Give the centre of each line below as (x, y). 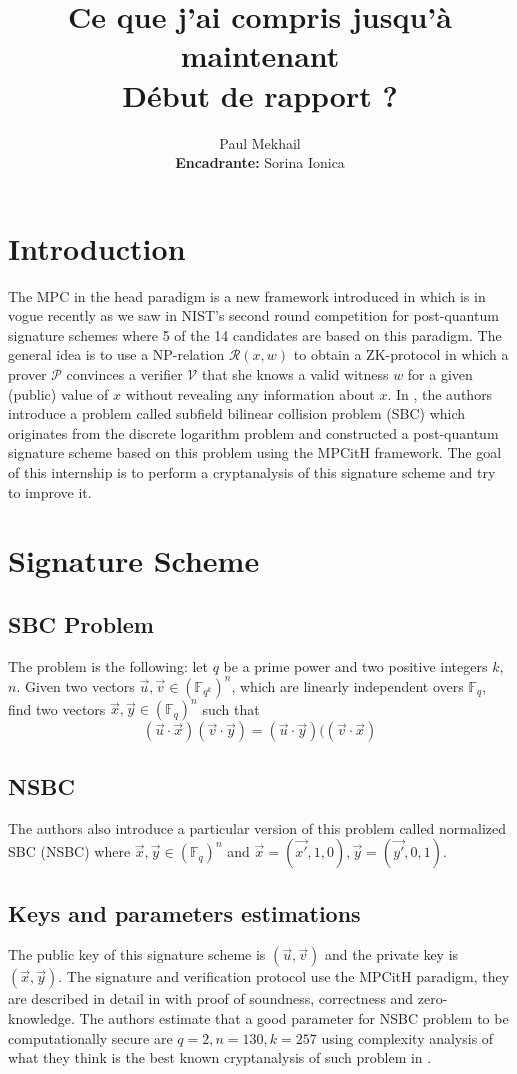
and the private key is (391, 954)
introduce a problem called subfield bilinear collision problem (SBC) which (237, 413)
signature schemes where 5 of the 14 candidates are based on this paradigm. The (255, 334)
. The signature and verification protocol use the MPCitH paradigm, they (284, 976)
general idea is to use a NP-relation (116, 354)
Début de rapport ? (260, 94)
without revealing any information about (250, 393)
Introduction (97, 247)
